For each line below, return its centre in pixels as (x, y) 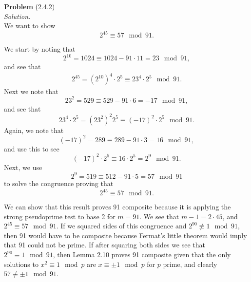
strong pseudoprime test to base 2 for (60, 216)
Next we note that (31, 91)
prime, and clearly (190, 264)
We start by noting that (40, 49)
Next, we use (23, 167)
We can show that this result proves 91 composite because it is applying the (117, 207)
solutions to (21, 264)
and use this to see (32, 148)
